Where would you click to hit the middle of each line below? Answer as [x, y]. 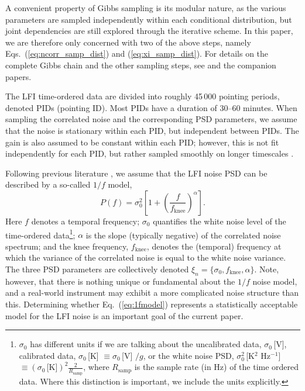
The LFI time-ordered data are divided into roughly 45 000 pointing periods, [143, 96]
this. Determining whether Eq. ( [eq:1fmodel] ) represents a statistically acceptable [152, 304]
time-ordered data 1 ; [40, 234]
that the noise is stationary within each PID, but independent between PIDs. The [152, 130]
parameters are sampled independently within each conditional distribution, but [149, 19]
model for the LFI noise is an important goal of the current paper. [124, 315]
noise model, [275, 281]
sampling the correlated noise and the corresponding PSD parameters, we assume [151, 119]
